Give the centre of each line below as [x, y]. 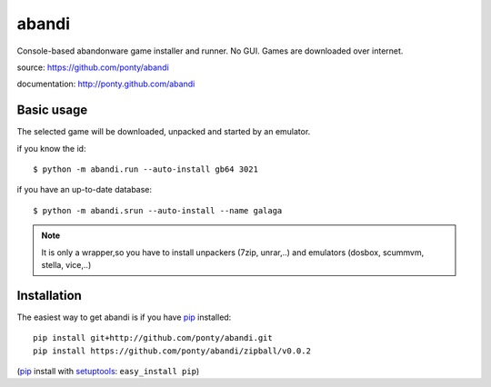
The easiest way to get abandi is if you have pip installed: [124, 317]
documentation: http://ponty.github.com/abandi [106, 84]
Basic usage [52, 110]
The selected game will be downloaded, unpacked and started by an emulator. [164, 132]
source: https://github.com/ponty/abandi [93, 67]
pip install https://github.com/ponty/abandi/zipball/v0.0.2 [172, 351]
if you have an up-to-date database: [85, 190]
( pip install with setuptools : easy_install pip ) [108, 372]
